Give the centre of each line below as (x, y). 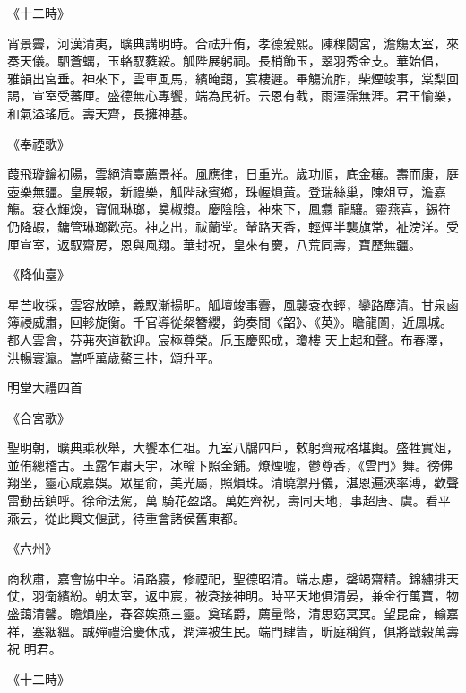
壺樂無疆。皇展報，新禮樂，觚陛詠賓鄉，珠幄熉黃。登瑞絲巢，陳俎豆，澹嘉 (227, 191)
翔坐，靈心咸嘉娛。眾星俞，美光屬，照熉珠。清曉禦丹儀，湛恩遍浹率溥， (220, 482)
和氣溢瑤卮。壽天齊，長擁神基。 (101, 113)
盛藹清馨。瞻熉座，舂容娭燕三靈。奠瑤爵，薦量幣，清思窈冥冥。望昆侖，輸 (227, 614)
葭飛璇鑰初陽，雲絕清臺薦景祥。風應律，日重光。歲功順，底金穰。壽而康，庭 (233, 174)
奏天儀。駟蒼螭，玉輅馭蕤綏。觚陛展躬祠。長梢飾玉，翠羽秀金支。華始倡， (227, 61)
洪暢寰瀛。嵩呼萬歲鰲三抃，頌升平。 (114, 357)
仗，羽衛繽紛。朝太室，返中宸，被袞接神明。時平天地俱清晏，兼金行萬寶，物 (233, 596)
